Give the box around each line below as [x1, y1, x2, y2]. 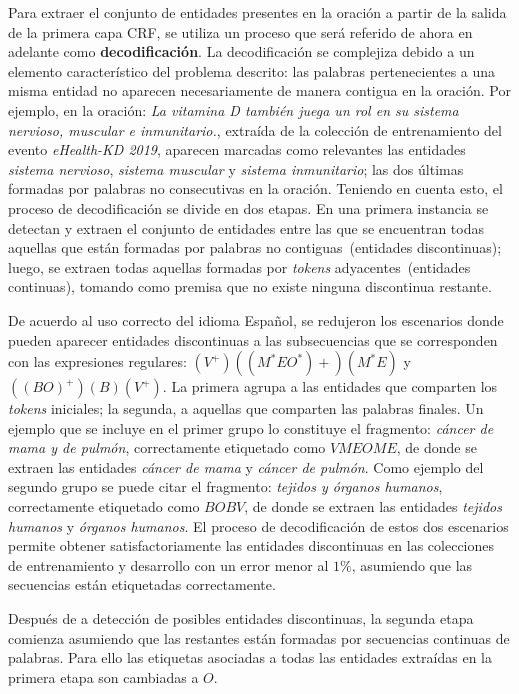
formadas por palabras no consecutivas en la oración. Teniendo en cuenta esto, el [8, 178, 503, 199]
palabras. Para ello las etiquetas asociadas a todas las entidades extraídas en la [8, 647, 492, 668]
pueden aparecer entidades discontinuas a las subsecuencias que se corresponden [8, 329, 498, 350]
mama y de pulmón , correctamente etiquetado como [8, 437, 326, 458]
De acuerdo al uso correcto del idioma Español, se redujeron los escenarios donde [8, 309, 504, 330]
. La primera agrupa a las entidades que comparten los [162, 376, 498, 397]
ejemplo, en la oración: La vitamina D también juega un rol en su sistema [8, 99, 459, 120]
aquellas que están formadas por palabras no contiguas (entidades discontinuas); [8, 237, 502, 258]
